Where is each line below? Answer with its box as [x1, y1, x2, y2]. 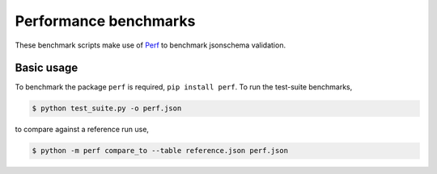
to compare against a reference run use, [15, 125, 150, 135]
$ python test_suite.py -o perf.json [32, 104, 182, 113]
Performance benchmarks [15, 12, 196, 30]
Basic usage [15, 61, 78, 75]
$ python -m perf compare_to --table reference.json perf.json [32, 146, 289, 155]
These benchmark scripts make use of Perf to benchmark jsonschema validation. [15, 40, 286, 50]
